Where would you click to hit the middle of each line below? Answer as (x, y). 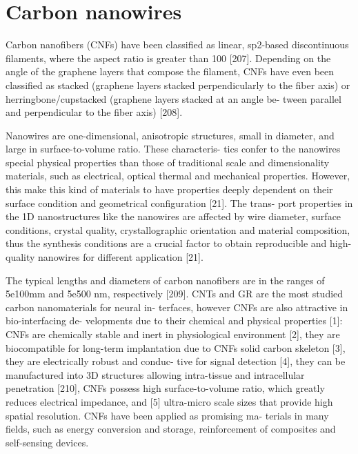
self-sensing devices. (47, 442)
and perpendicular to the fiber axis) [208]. (94, 112)
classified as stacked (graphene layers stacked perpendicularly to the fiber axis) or (178, 85)
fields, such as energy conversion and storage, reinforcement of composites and (171, 429)
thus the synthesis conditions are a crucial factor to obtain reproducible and (166, 243)
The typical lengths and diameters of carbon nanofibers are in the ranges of (165, 280)
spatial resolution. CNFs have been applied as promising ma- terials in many (167, 415)
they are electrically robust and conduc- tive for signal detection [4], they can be (176, 361)
